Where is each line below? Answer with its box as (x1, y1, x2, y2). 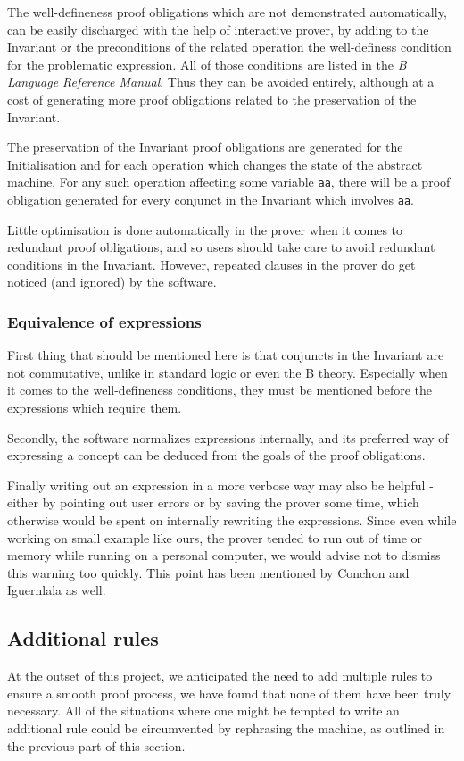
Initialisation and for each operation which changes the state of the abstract (7, 155, 423, 173)
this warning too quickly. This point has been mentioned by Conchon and (7, 563, 410, 581)
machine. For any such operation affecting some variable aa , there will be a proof (7, 172, 451, 191)
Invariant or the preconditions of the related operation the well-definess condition (7, 38, 452, 56)
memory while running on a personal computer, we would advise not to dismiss (7, 546, 441, 564)
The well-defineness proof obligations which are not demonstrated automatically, (7, 3, 447, 21)
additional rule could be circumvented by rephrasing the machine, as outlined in (7, 718, 445, 737)
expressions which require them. (7, 398, 182, 417)
